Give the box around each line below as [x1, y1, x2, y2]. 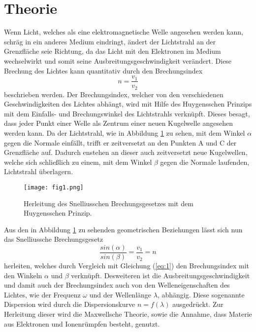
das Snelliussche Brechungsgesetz [4, 234, 103, 244]
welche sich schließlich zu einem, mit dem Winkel [4, 156, 152, 167]
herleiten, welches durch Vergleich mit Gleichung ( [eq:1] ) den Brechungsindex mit [4, 260, 249, 271]
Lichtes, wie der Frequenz [4, 289, 81, 299]
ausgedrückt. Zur [172, 299, 224, 309]
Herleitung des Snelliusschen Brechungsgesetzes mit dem [24, 198, 193, 208]
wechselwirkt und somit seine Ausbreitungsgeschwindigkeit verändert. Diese [4, 55, 232, 66]
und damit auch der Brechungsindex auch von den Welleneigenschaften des [4, 280, 230, 290]
